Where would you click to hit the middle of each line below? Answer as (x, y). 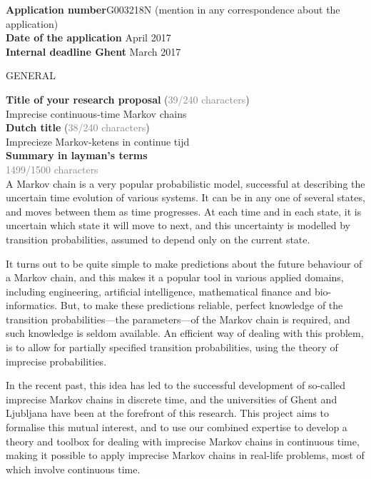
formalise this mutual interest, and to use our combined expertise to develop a (177, 427)
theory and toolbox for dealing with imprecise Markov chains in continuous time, (183, 441)
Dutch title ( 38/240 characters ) (78, 127)
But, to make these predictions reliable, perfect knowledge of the (202, 305)
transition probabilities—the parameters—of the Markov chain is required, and (178, 319)
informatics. (32, 305)
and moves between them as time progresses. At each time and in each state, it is (184, 211)
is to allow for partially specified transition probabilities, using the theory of (172, 347)
